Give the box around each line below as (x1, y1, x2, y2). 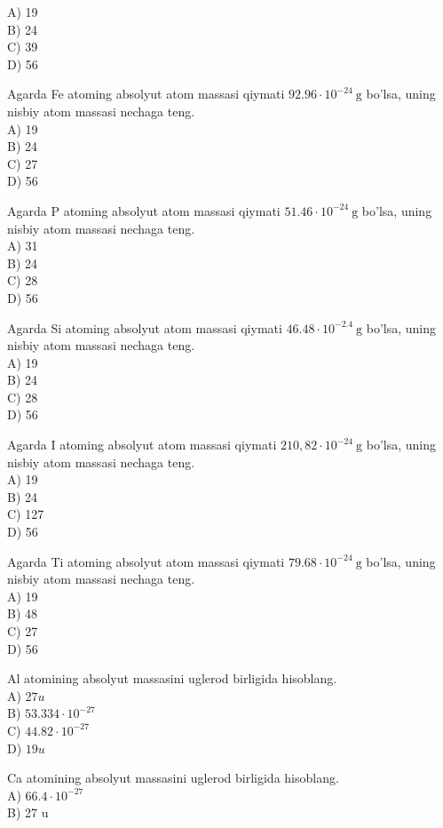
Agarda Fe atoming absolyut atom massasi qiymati (7, 84, 285, 103)
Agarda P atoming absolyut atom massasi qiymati (7, 201, 281, 219)
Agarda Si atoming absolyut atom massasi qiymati (7, 318, 282, 337)
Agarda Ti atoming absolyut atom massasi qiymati (7, 552, 285, 570)
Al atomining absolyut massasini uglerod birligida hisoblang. (7, 669, 337, 688)
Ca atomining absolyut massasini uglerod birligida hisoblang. (7, 768, 339, 787)
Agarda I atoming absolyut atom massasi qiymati (7, 435, 277, 454)
